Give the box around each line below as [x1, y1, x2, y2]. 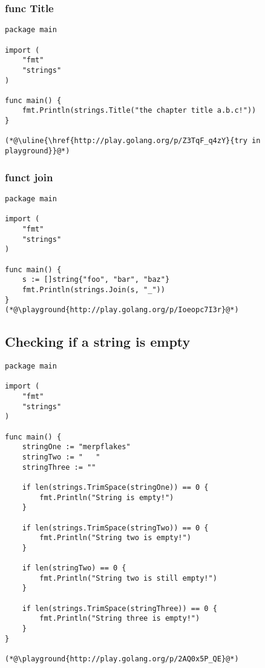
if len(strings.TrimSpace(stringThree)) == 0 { [22, 604, 217, 613]
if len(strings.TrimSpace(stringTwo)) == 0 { [22, 523, 209, 532]
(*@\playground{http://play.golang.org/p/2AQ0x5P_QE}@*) [5, 655, 239, 664]
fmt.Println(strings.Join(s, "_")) [22, 285, 165, 294]
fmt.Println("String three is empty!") [39, 614, 200, 623]
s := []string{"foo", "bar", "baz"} [22, 275, 170, 284]
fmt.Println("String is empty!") [39, 493, 174, 502]
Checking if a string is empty [5, 332, 191, 351]
